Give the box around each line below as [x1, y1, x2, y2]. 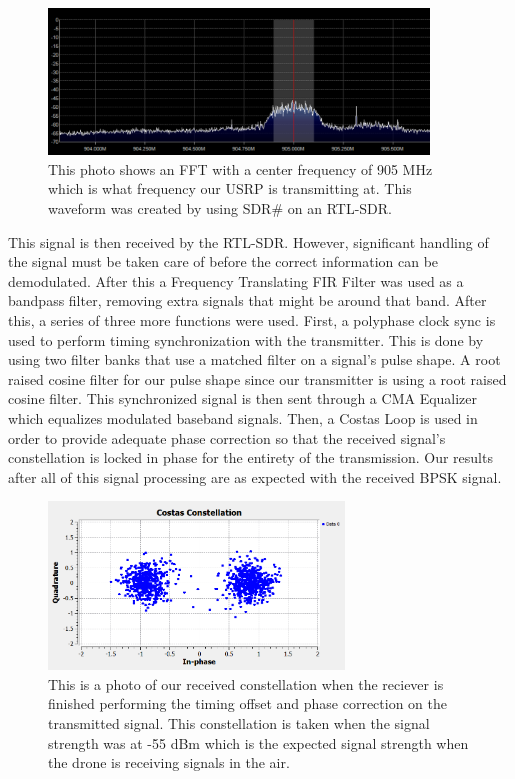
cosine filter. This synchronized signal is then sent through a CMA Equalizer [8, 388, 478, 409]
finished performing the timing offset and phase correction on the [48, 693, 448, 714]
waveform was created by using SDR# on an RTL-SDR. [48, 197, 392, 218]
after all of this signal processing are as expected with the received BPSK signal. [8, 466, 502, 487]
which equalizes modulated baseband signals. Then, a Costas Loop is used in [8, 407, 478, 428]
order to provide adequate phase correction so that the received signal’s [8, 427, 446, 448]
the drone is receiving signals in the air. [48, 752, 290, 773]
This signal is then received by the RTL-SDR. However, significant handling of [8, 231, 489, 252]
